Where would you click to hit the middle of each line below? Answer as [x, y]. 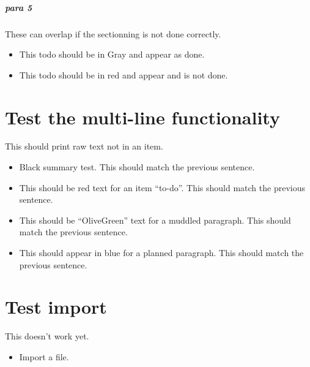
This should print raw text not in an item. [84, 146]
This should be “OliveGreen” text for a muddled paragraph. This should [155, 220]
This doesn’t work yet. [47, 336]
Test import [56, 307]
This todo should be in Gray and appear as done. [112, 54]
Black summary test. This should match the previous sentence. [137, 167]
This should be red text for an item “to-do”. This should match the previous [162, 187]
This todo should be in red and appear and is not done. [124, 74]
